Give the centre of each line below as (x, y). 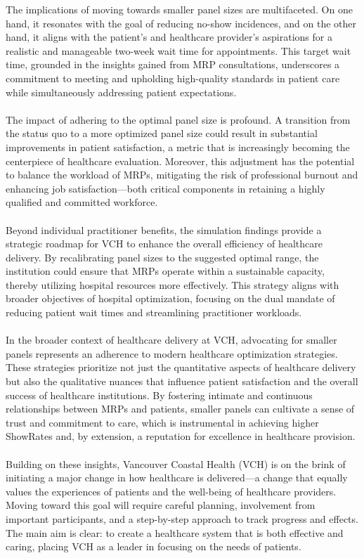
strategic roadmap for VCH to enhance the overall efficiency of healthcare (164, 244)
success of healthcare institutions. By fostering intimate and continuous (159, 395)
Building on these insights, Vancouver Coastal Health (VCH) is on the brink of (176, 463)
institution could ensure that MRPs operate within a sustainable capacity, (165, 271)
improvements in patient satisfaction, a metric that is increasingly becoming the (178, 147)
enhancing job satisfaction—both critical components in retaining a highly (165, 188)
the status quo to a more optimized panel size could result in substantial (162, 133)
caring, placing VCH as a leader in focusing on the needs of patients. (154, 546)
